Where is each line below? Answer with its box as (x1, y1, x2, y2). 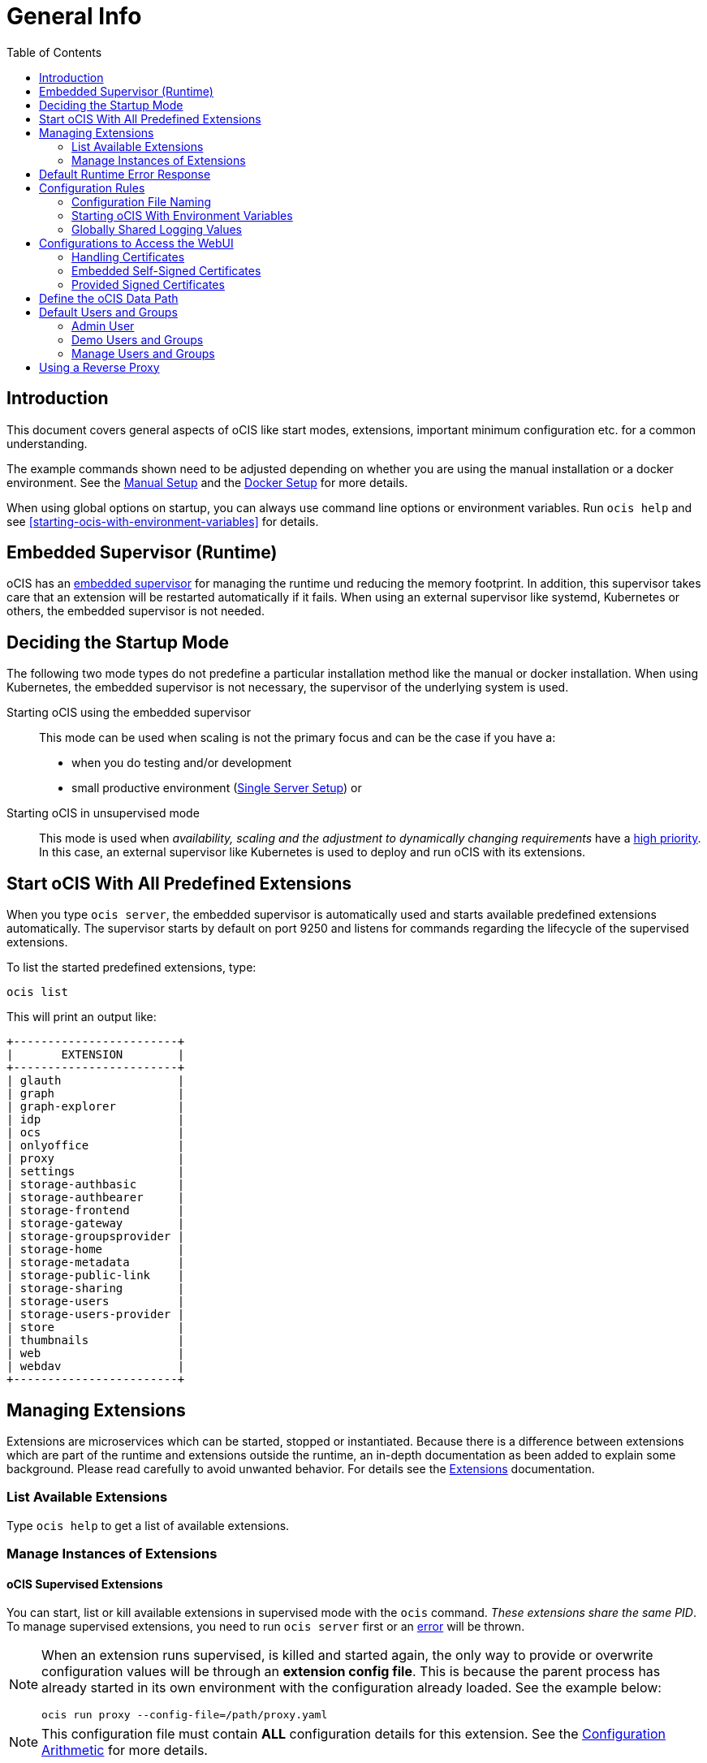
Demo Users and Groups (71, 332, 204, 347)
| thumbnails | (6, 1334, 185, 1347)
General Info (6, 2, 142, 30)
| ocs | (6, 1126, 185, 1140)
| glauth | (6, 1074, 185, 1088)
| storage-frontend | (6, 1204, 185, 1218)
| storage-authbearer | (6, 1191, 185, 1205)
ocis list (6, 985, 68, 999)
